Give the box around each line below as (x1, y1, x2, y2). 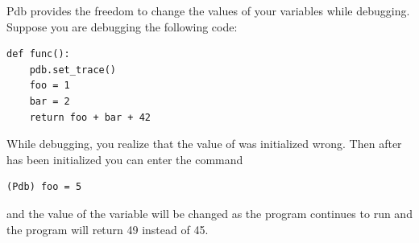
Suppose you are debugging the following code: (6, 18, 238, 35)
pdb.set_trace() (29, 64, 117, 76)
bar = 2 (29, 95, 70, 107)
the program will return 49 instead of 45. (6, 220, 209, 237)
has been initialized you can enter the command (6, 150, 243, 167)
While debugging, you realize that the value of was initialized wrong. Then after (6, 135, 402, 152)
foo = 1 (29, 80, 70, 92)
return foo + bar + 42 (29, 111, 151, 123)
